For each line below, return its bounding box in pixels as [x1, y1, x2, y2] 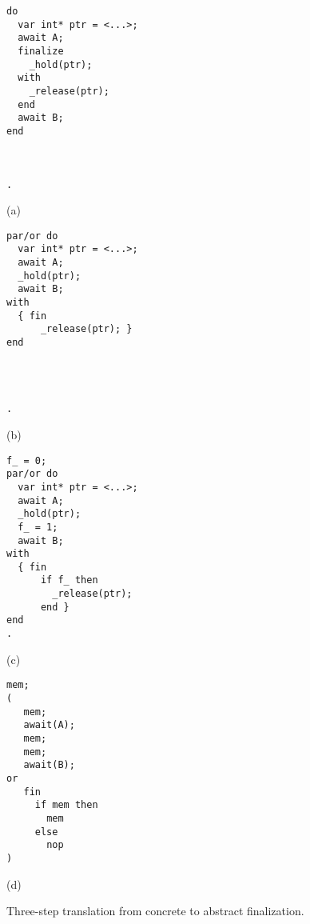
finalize [18, 45, 64, 57]
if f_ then [40, 574, 98, 586]
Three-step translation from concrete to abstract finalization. [6, 902, 304, 919]
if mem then [34, 799, 98, 811]
